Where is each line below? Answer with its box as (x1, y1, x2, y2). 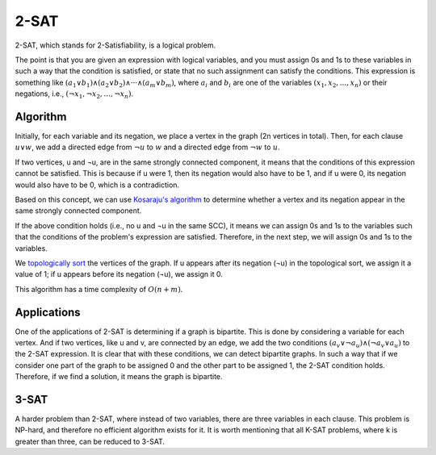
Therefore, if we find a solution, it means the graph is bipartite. (15, 372, 223, 382)
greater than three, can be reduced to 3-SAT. (15, 436, 166, 446)
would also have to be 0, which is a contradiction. (15, 180, 180, 190)
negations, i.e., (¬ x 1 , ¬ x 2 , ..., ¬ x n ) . (15, 89, 133, 100)
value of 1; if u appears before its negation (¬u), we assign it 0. (15, 269, 224, 279)
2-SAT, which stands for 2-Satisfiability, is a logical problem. (15, 40, 216, 50)
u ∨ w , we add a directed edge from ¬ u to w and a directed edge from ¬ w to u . (15, 142, 280, 152)
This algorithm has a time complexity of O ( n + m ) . (15, 284, 183, 294)
